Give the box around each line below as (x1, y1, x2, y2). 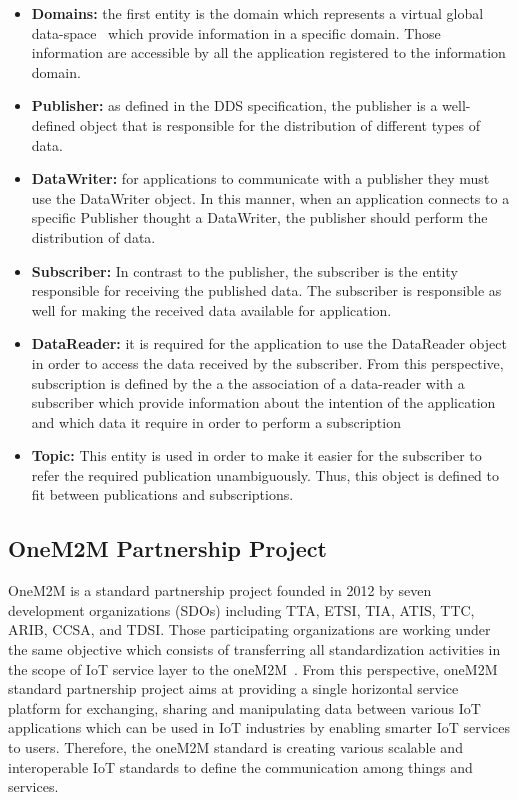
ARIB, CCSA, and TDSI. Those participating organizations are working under (8, 619, 491, 640)
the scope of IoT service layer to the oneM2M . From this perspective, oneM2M (8, 658, 498, 679)
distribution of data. (31, 226, 156, 247)
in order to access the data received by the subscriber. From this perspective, (31, 352, 504, 373)
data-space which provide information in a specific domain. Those (31, 22, 441, 43)
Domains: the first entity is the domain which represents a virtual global (31, 3, 484, 23)
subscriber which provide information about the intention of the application (31, 392, 496, 413)
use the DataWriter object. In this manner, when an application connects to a (31, 187, 510, 208)
